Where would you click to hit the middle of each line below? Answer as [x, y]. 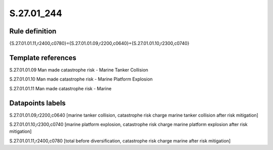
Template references [43, 58]
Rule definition [33, 31]
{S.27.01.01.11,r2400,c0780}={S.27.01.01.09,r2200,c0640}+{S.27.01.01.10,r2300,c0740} [99, 44]
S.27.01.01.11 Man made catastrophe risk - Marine [60, 88]
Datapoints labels [37, 103]
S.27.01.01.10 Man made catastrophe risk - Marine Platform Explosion [81, 79]
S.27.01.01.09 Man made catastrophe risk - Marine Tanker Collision [79, 70]
